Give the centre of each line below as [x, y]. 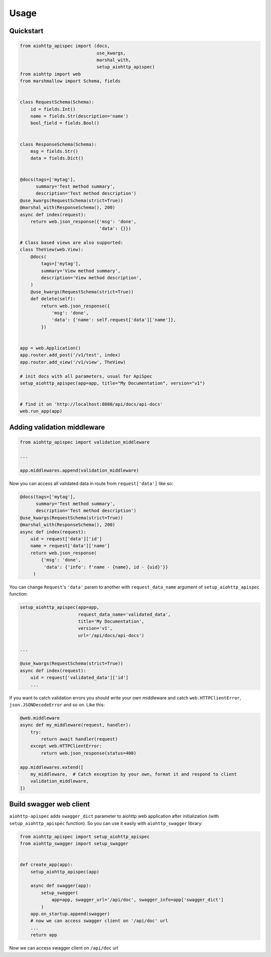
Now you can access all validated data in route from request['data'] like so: [91, 483]
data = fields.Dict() [57, 158]
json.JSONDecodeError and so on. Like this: [57, 704]
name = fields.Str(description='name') [80, 116]
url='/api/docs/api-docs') [111, 635]
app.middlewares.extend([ [52, 767]
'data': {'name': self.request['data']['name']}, [114, 320]
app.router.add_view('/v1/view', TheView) [73, 362]
